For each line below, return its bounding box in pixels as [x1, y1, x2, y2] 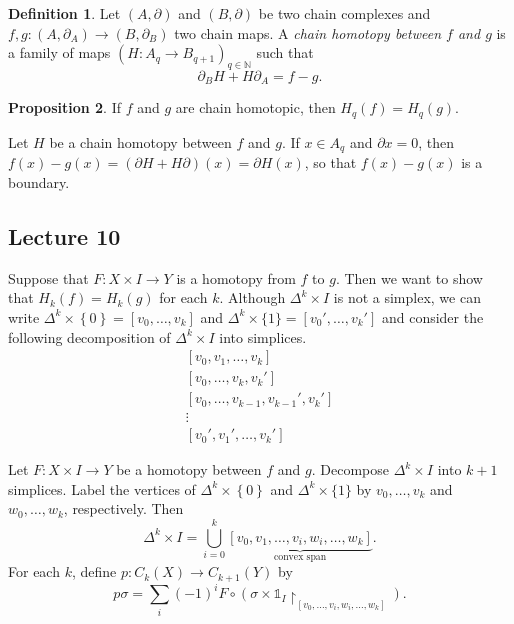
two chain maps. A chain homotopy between [174, 22, 442, 43]
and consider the [381, 306, 484, 327]
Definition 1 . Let [8, 3, 121, 23]
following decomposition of [8, 326, 171, 347]
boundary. [8, 171, 70, 192]
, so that [304, 152, 357, 173]
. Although [219, 287, 286, 308]
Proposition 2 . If [8, 97, 121, 118]
